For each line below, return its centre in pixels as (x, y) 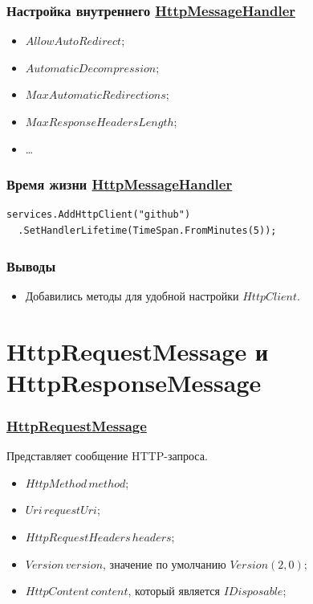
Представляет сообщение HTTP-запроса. (107, 456)
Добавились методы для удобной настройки (132, 295)
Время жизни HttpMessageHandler (120, 184)
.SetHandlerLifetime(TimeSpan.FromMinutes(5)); (147, 231)
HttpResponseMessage (134, 382)
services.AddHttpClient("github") (99, 215)
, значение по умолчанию (165, 563)
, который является (174, 591)
